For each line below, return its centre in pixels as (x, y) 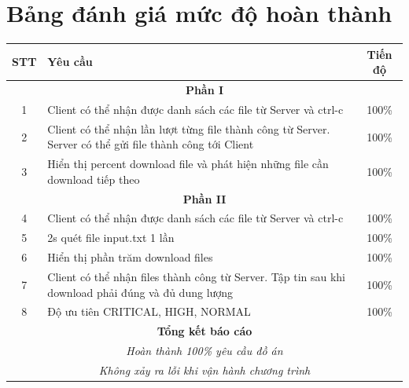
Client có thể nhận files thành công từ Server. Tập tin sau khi (197, 276)
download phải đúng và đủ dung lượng (140, 292)
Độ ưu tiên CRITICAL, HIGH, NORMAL (149, 311)
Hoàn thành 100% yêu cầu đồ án (204, 351)
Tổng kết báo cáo (204, 331)
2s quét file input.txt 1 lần (111, 238)
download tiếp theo (94, 179)
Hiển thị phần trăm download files (130, 257)
